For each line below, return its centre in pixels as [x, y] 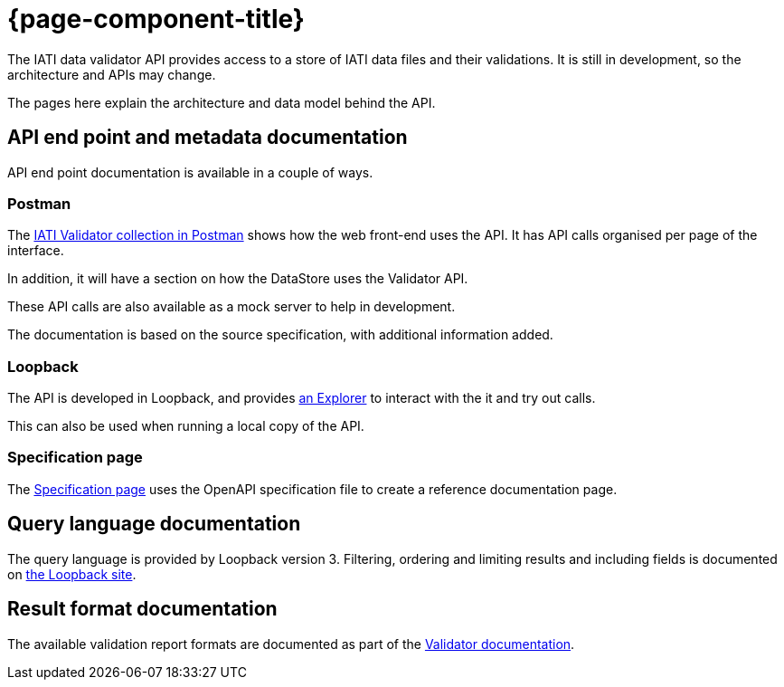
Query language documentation [154, 524]
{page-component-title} [156, 19]
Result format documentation [142, 609]
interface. [36, 251]
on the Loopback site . [72, 574]
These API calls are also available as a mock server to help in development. [231, 307]
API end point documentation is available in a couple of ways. [190, 172]
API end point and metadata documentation [208, 138]
